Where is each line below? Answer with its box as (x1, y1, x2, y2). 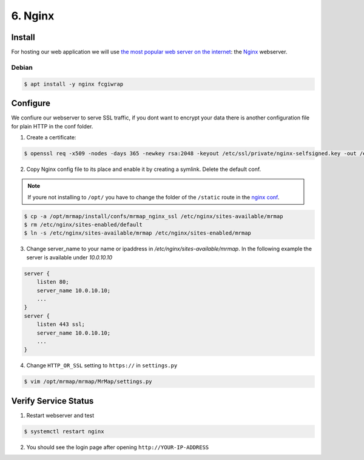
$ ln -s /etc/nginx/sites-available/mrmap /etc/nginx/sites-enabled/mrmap (24, 230, 252, 236)
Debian (11, 63, 33, 72)
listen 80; (36, 279, 69, 285)
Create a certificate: (26, 133, 76, 141)
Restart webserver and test (26, 412, 95, 419)
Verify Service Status (11, 396, 94, 406)
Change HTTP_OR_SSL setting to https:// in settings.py (26, 362, 178, 369)
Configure (11, 98, 51, 108)
